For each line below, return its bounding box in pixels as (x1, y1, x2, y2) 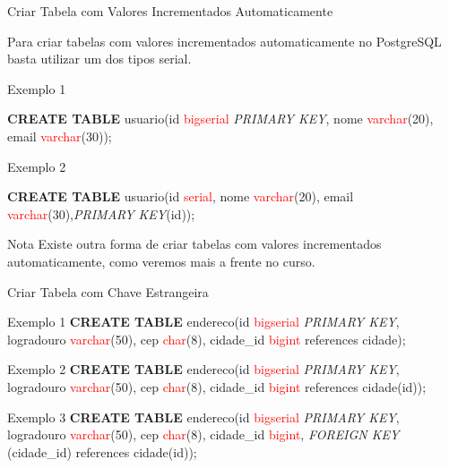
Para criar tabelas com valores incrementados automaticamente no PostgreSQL (7, 31, 442, 50)
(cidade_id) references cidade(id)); (7, 442, 197, 461)
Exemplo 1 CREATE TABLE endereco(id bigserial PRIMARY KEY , (7, 312, 400, 331)
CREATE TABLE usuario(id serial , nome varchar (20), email (7, 187, 354, 206)
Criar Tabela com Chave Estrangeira (7, 282, 209, 301)
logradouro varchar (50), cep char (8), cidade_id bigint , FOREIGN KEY (7, 425, 400, 444)
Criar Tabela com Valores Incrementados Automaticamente (7, 2, 333, 20)
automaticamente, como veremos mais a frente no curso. (7, 251, 315, 270)
